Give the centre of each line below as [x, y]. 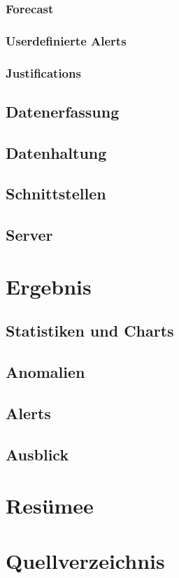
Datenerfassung [63, 111]
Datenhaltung [56, 152]
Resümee [50, 506]
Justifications [43, 72]
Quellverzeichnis [85, 560]
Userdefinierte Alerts [66, 40]
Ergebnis [49, 286]
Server [29, 235]
